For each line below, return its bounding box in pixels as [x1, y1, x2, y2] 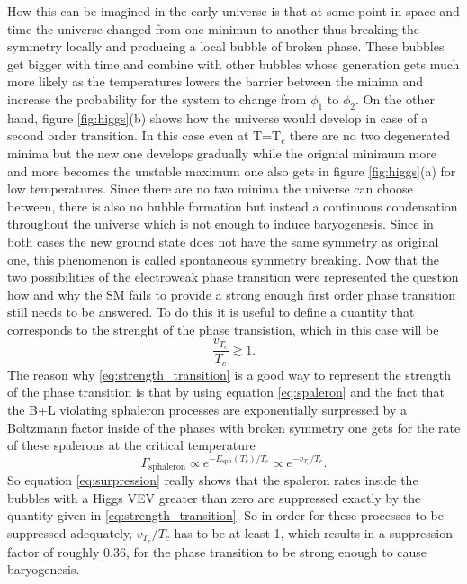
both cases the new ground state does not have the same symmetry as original [7, 231, 439, 250]
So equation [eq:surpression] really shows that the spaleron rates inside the [7, 471, 418, 490]
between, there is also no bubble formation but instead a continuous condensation [7, 196, 458, 215]
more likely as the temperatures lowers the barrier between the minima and [7, 72, 424, 91]
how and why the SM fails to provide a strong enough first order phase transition [7, 284, 456, 303]
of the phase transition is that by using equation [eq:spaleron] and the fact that [7, 382, 445, 401]
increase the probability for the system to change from [7, 89, 307, 108]
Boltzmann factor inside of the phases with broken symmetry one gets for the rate [7, 418, 461, 436]
